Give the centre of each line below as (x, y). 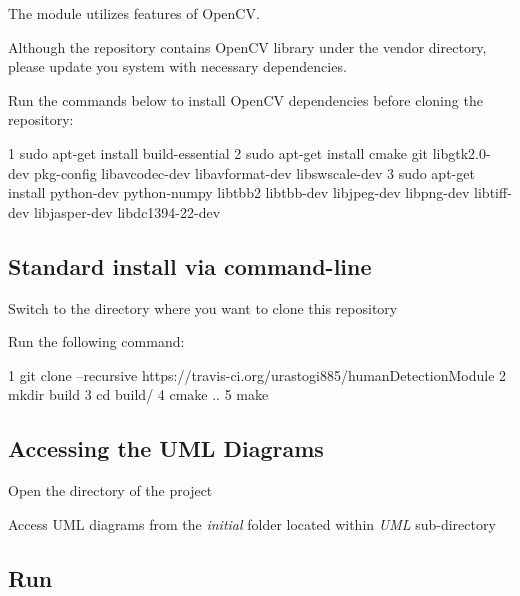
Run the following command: (96, 341)
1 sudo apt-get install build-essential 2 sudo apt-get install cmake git (218, 152)
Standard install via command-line (190, 265)
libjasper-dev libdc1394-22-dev (127, 211)
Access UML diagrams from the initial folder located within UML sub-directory (252, 523)
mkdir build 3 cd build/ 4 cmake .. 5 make (138, 394)
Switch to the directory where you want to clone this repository (203, 307)
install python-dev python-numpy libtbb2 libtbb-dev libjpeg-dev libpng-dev (239, 192)
